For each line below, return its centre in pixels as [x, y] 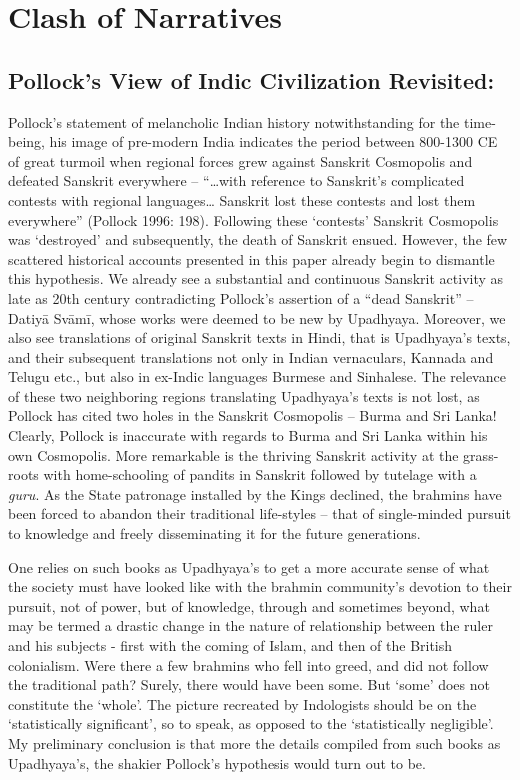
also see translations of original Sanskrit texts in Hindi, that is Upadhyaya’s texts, [259, 337]
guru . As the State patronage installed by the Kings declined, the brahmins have [255, 493]
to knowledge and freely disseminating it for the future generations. [214, 533]
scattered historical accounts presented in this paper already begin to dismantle [251, 258]
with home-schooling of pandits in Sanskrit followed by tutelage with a [260, 474]
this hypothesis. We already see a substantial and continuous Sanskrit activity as [256, 278]
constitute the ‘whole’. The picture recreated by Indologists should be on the [242, 703]
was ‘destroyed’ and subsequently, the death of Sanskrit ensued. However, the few [258, 239]
